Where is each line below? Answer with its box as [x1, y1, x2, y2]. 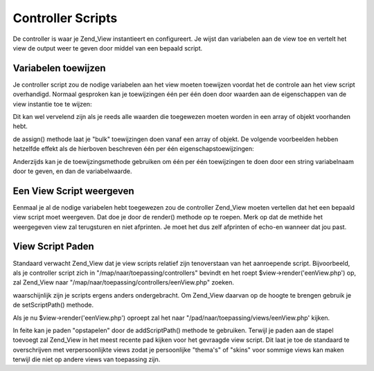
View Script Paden [12, 241, 95, 253]
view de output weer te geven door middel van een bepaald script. [12, 44, 203, 52]
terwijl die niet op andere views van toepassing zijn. [12, 355, 161, 363]
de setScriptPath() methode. [12, 301, 93, 309]
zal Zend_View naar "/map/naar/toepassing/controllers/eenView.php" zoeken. [12, 278, 235, 287]
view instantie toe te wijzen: [12, 100, 93, 108]
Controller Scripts [12, 10, 118, 26]
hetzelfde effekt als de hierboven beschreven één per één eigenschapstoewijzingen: [12, 145, 254, 153]
